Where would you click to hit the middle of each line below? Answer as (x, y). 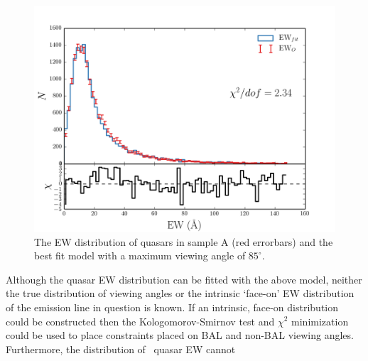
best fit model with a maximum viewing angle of (140, 255)
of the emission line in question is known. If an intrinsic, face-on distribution (172, 307)
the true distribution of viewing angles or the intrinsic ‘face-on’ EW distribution (180, 293)
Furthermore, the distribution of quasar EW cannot (121, 349)
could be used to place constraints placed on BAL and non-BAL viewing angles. (180, 335)
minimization (320, 321)
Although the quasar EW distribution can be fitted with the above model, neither (184, 279)
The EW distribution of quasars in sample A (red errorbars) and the (184, 241)
